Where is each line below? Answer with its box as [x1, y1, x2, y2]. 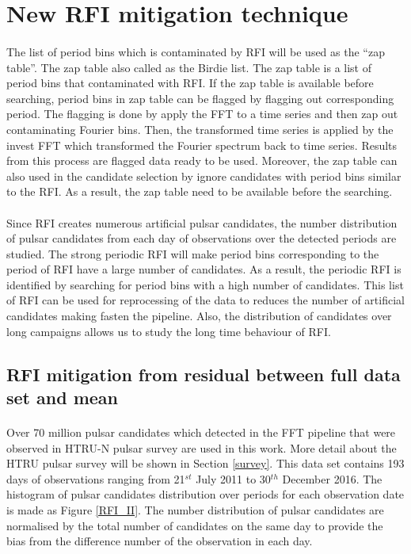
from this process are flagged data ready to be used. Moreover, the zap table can [6, 152, 398, 169]
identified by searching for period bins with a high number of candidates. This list [6, 276, 404, 292]
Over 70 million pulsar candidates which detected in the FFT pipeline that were [6, 424, 396, 441]
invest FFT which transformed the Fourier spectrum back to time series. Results [6, 136, 398, 153]
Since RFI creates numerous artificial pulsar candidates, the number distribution [6, 214, 398, 231]
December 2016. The [282, 470, 382, 487]
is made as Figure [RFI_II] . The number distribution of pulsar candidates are [6, 501, 384, 518]
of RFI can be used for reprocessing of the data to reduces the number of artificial [6, 292, 405, 308]
